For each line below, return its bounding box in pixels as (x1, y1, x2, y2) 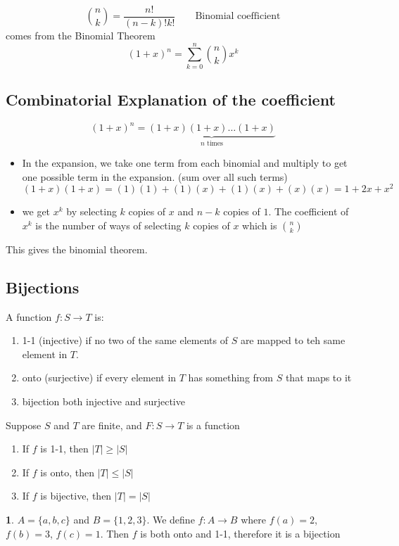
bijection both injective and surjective (22, 393, 185, 408)
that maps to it (285, 370, 352, 385)
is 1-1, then (40, 441, 89, 456)
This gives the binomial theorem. (6, 241, 148, 256)
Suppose (6, 417, 42, 432)
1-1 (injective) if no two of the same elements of (22, 333, 228, 348)
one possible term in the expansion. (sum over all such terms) (22, 169, 288, 184)
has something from (188, 370, 273, 385)
